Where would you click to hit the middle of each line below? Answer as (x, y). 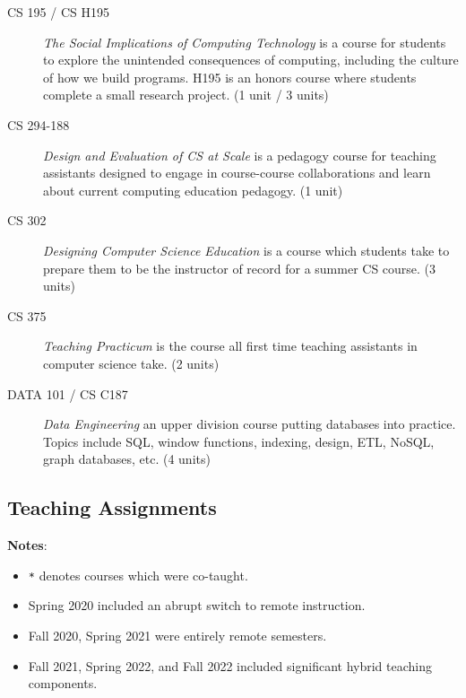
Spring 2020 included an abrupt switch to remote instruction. (197, 605)
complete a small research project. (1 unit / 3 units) (186, 95)
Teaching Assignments (112, 507)
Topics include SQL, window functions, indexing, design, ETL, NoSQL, (239, 441)
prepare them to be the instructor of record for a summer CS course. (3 (240, 268)
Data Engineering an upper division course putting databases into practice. (250, 424)
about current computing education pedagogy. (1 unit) (193, 190)
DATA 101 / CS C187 (68, 393)
